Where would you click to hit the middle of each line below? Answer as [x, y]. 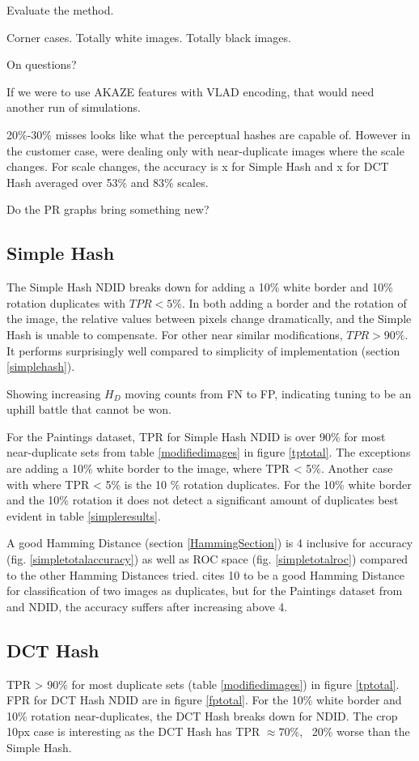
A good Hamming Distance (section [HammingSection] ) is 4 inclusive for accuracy [210, 543]
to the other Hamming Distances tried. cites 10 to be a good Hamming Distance [205, 574]
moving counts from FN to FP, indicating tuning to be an [268, 393]
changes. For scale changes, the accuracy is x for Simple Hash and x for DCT [198, 166]
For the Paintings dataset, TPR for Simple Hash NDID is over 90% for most [196, 436]
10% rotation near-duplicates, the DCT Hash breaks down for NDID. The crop [202, 715]
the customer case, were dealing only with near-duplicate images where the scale [205, 150]
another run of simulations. [74, 107]
